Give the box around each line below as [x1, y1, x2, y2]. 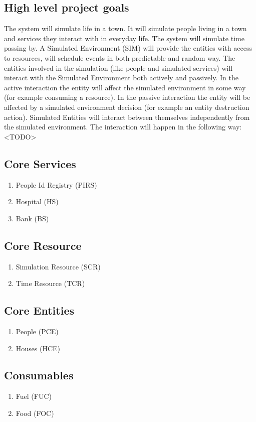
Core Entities [4, 303, 74, 318]
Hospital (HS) [16, 196, 59, 207]
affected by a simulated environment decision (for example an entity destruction [4, 101, 249, 112]
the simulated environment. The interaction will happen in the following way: [4, 121, 242, 132]
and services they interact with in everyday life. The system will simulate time [4, 33, 244, 43]
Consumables [4, 367, 74, 383]
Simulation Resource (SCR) [16, 261, 101, 271]
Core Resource [4, 237, 82, 253]
